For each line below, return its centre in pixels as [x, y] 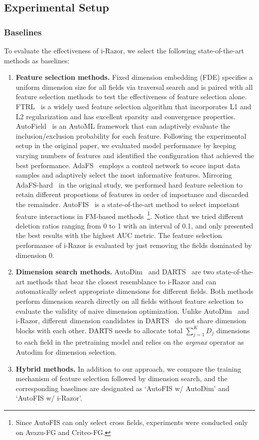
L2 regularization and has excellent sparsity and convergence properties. [126, 116]
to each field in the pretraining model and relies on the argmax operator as [130, 342]
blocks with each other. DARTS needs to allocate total [99, 330]
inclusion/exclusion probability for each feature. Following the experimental [131, 135]
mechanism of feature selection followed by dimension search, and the [122, 378]
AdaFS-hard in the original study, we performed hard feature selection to [129, 184]
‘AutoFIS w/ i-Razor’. [49, 398]
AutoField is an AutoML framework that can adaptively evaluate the [123, 126]
